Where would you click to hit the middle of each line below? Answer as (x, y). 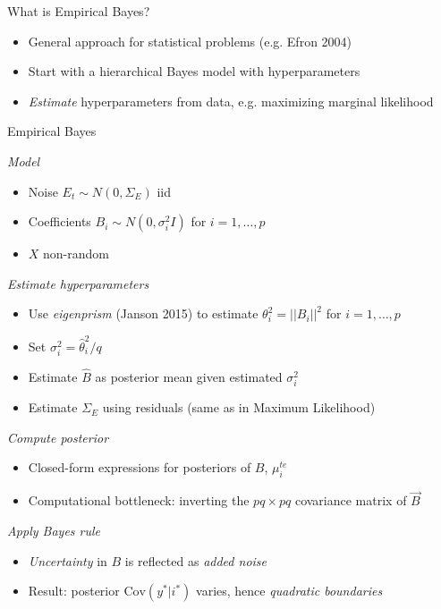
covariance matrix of (351, 500)
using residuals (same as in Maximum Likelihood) (239, 407)
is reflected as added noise (195, 560)
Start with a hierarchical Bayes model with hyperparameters (194, 71)
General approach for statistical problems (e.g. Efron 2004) (190, 41)
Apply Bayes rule (54, 530)
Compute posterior (58, 437)
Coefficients (59, 221)
